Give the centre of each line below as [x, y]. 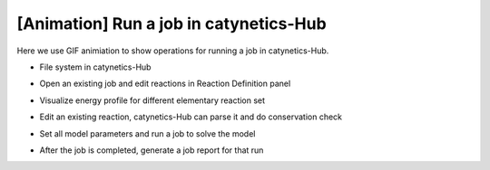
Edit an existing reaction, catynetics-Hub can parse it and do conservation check [191, 117]
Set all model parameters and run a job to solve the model [147, 133]
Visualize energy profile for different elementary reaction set [152, 100]
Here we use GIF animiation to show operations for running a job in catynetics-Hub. [173, 51]
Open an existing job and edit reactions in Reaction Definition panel [165, 84]
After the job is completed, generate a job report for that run [152, 150]
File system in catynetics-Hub [95, 67]
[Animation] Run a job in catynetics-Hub [171, 24]
